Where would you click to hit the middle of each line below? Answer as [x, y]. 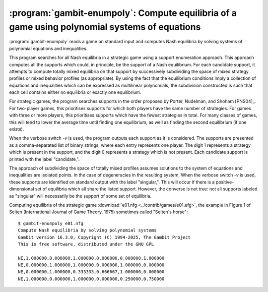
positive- [225, 182]
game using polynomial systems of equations [105, 27]
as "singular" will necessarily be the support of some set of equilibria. [80, 196]
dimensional [22, 189]
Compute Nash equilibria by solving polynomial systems [87, 230]
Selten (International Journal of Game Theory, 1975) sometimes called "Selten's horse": [99, 212]
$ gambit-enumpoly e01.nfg [51, 223]
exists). [17, 129]
